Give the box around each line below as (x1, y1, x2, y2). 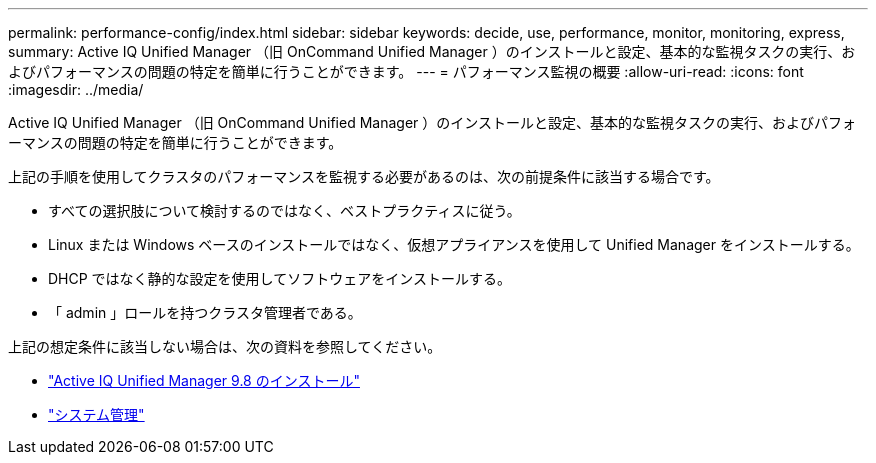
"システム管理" (48, 406, 145, 423)
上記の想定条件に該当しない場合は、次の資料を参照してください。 (8, 338, 442, 355)
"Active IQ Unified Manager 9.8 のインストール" (48, 372, 360, 389)
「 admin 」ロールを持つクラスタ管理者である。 (48, 304, 362, 321)
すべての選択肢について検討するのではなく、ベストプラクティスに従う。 (48, 202, 521, 219)
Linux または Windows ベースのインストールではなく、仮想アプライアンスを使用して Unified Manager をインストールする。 (48, 236, 860, 253)
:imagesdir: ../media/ (8, 81, 144, 98)
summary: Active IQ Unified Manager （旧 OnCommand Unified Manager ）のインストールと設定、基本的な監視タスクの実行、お (8, 43, 856, 60)
